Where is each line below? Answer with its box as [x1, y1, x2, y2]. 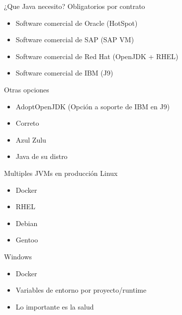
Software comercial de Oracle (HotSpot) [15, 17, 138, 28]
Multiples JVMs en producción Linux [4, 167, 118, 178]
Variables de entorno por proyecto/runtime [15, 285, 147, 295]
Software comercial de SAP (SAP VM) [15, 34, 134, 45]
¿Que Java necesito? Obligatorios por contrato [4, 1, 145, 11]
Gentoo [15, 235, 38, 245]
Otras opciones [4, 84, 49, 94]
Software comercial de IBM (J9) [15, 68, 113, 78]
